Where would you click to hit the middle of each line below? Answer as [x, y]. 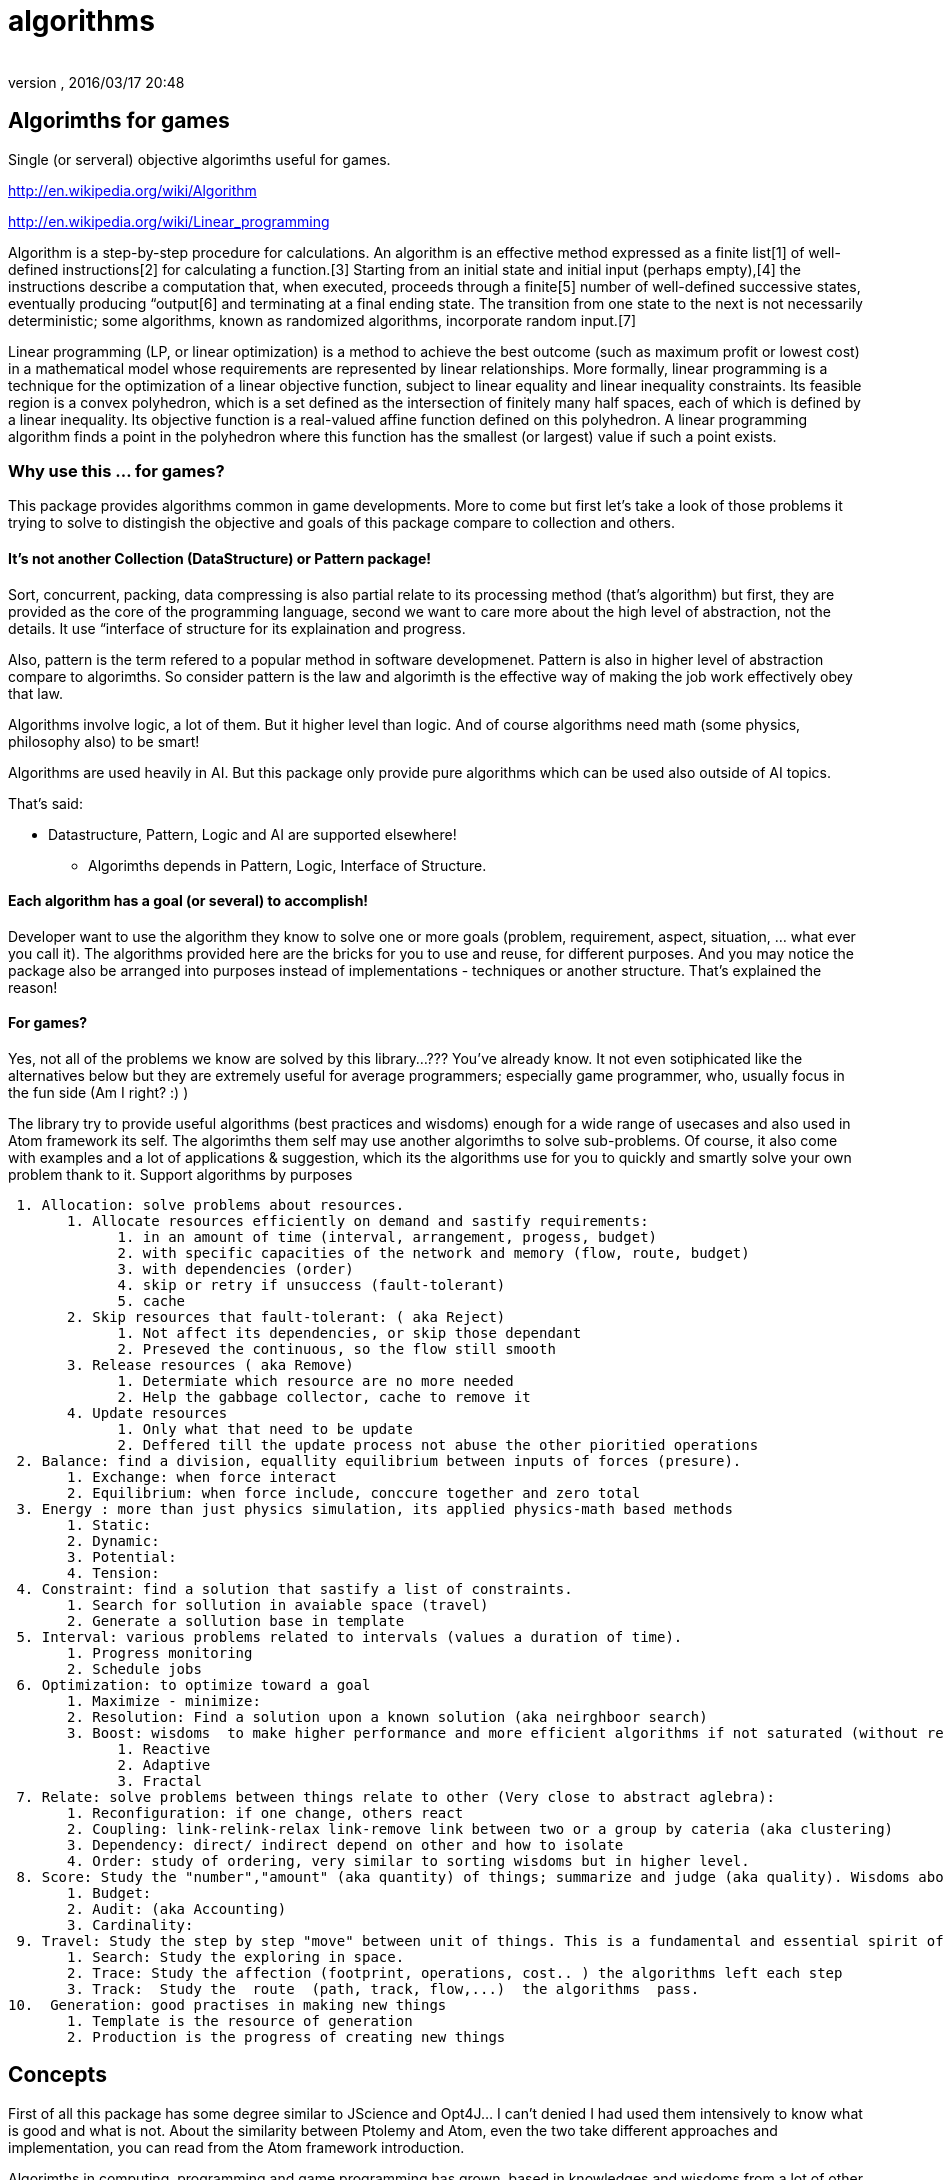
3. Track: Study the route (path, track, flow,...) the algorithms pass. [383, 1989]
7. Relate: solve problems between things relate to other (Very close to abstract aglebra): [396, 1797]
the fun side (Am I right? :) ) [98, 1092]
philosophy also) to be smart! [104, 741]
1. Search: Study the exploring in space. [236, 1957]
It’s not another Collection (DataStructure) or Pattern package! [220, 558]
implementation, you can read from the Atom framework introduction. [236, 2147]
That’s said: [45, 803]
